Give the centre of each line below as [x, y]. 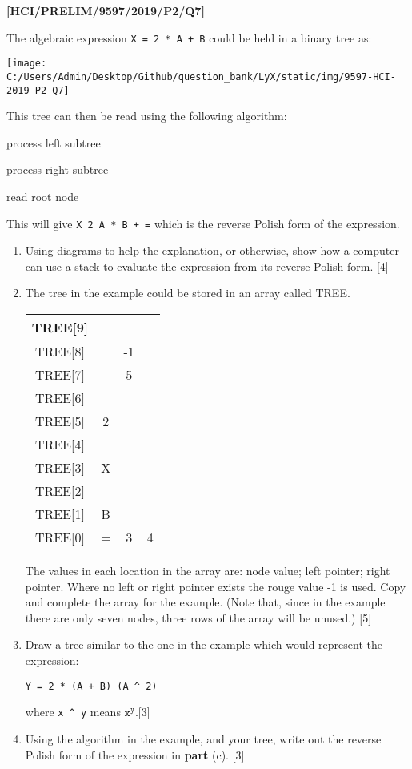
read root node [43, 196]
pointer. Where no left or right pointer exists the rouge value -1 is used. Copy [216, 586]
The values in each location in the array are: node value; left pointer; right [208, 571]
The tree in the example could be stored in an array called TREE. [188, 293]
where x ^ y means [73, 712]
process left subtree [54, 142]
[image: [27, 64]
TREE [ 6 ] [60, 398]
